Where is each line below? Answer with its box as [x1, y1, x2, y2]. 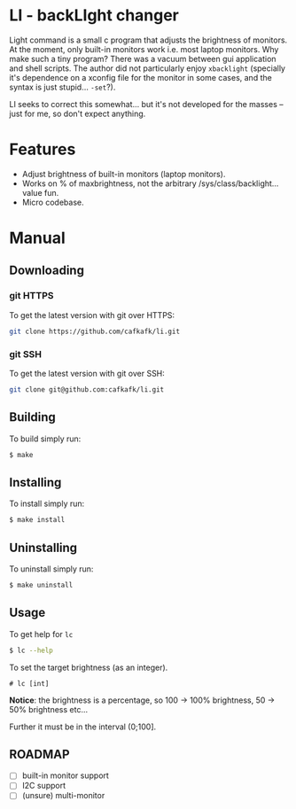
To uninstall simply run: [9, 564, 94, 574]
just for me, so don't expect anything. [9, 108, 146, 119]
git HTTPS [9, 290, 55, 302]
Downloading [9, 263, 84, 278]
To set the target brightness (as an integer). [9, 662, 168, 673]
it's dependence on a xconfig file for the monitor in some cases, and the [9, 72, 272, 82]
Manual [9, 228, 66, 248]
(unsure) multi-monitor [21, 790, 105, 801]
